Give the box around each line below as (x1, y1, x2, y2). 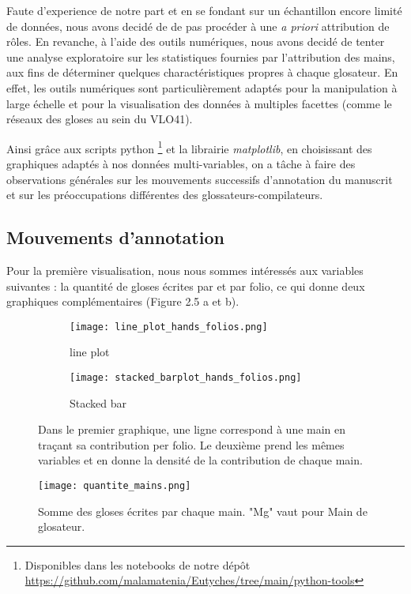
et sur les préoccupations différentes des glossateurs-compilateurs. (6, 186, 323, 203)
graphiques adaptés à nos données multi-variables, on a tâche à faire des (6, 156, 356, 171)
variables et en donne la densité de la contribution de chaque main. (38, 452, 363, 468)
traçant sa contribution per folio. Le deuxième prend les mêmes (38, 436, 345, 453)
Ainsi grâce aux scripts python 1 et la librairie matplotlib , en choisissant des (6, 137, 372, 156)
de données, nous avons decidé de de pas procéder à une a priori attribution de (6, 17, 390, 34)
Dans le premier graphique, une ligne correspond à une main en (38, 421, 346, 438)
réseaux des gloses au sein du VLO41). (6, 111, 193, 127)
